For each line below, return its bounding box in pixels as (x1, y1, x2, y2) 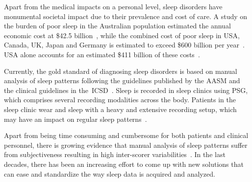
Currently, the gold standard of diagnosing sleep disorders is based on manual (4, 66, 237, 76)
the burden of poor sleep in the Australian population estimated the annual (4, 21, 231, 31)
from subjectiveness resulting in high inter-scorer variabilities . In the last (4, 149, 226, 159)
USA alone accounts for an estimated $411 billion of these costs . (4, 49, 200, 59)
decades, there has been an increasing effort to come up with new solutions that (4, 159, 244, 169)
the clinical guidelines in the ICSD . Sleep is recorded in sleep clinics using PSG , (4, 85, 248, 95)
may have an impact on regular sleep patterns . (4, 114, 147, 124)
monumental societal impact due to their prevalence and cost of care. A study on (4, 11, 248, 21)
